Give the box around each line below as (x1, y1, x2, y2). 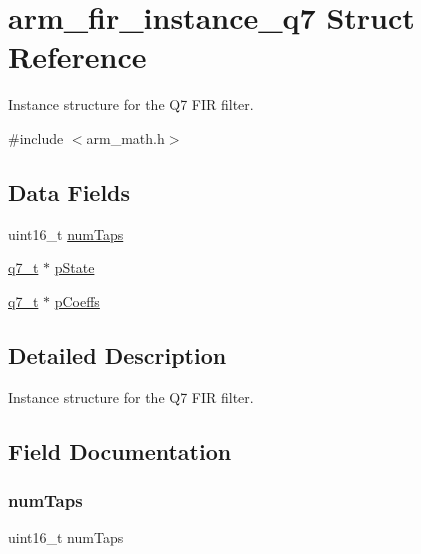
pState (54, 257, 95, 278)
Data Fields (8, 176, 131, 207)
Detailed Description (8, 339, 227, 370)
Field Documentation (8, 435, 232, 466)
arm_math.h (86, 127, 165, 148)
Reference (8, 36, 147, 77)
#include (8, 127, 64, 148)
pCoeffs (54, 290, 100, 311)
